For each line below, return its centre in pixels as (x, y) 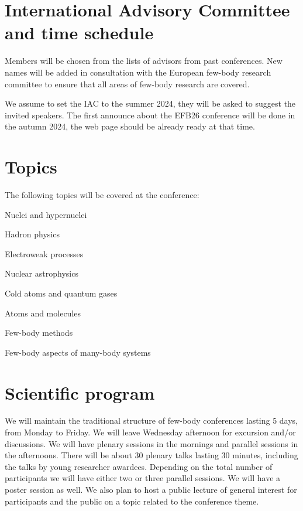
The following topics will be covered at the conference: (102, 195)
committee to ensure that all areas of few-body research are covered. (127, 84)
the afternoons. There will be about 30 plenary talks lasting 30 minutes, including (151, 455)
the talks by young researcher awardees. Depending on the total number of (139, 466)
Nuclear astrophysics (42, 273)
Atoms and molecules (43, 313)
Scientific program (80, 392)
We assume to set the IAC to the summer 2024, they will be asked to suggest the (150, 103)
